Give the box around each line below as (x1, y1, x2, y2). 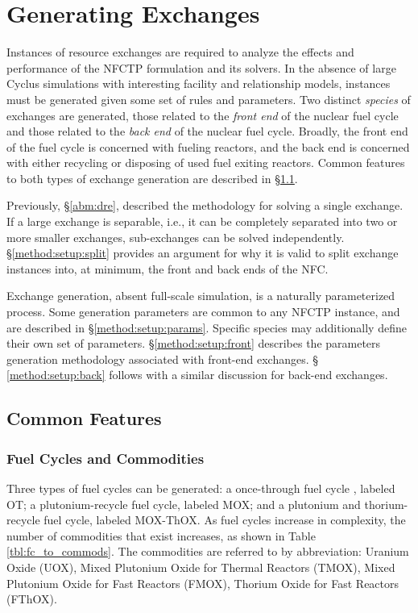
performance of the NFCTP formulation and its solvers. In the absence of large (6, 59, 396, 76)
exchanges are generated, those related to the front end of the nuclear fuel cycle (6, 106, 399, 123)
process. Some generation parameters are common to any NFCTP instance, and (6, 303, 400, 320)
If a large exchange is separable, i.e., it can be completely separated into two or (6, 213, 398, 230)
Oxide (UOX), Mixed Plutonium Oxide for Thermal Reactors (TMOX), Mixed (6, 558, 395, 575)
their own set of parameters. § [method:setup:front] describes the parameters (6, 335, 381, 352)
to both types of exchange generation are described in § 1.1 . (6, 169, 298, 186)
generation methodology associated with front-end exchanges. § (6, 350, 319, 367)
